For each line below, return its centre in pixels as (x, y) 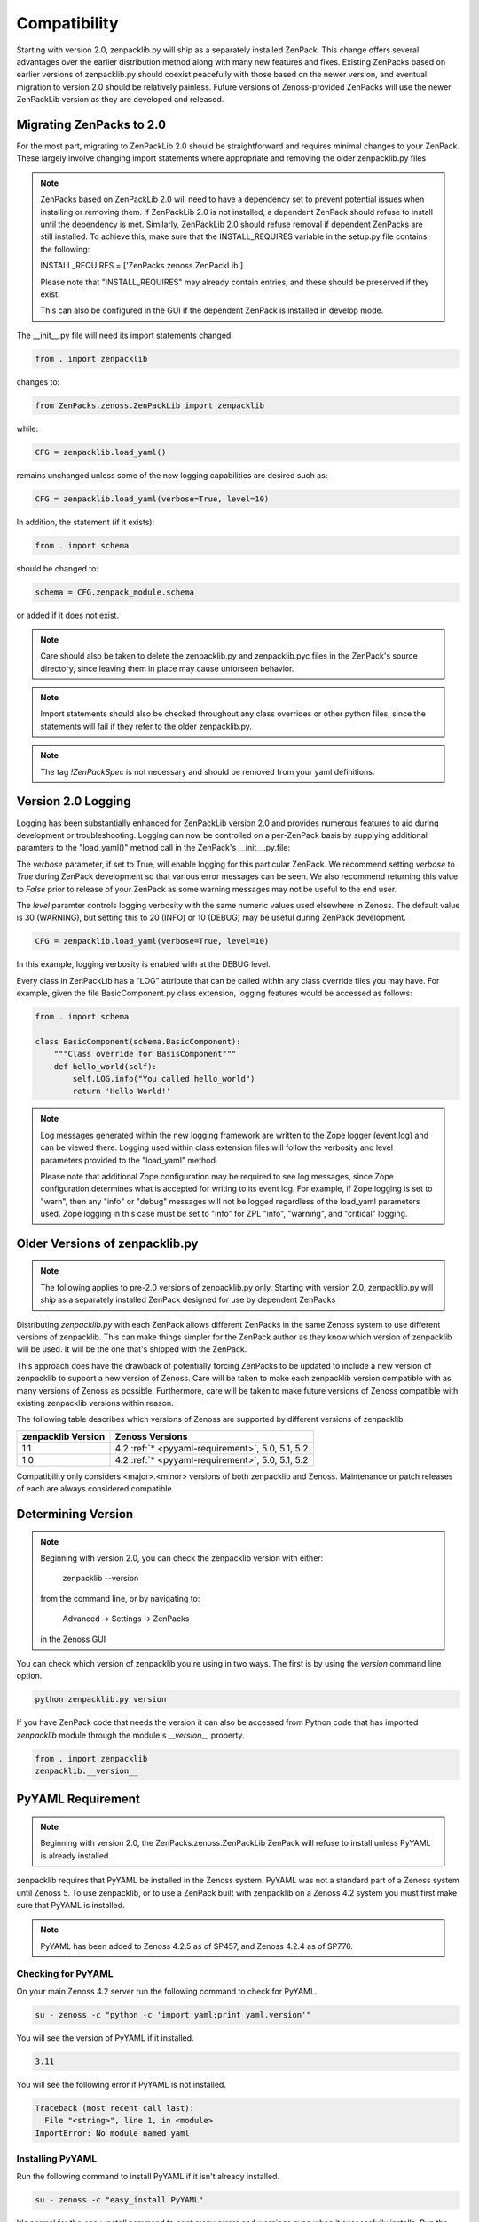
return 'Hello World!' (122, 1091)
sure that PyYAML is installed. (71, 1905)
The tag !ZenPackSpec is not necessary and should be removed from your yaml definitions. (208, 771)
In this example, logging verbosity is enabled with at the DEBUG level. (143, 964)
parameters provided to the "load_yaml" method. (129, 1160)
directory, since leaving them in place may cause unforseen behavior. (167, 668)
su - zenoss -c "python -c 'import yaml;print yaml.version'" (173, 2014)
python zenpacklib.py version (101, 1699)
